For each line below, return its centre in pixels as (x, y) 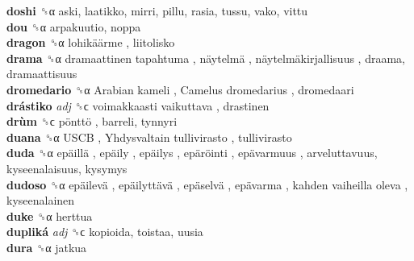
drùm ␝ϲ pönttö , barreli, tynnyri (92, 121)
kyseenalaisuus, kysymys (67, 168)
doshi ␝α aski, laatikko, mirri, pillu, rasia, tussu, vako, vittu (157, 10)
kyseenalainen (41, 200)
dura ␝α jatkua (47, 247)
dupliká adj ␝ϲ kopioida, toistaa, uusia (105, 232)
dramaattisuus (42, 74)
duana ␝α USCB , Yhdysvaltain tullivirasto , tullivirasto (149, 137)
